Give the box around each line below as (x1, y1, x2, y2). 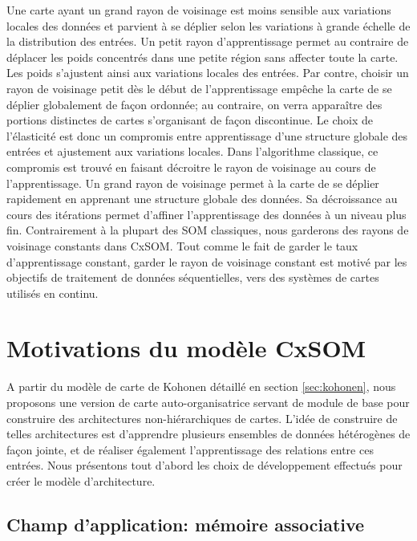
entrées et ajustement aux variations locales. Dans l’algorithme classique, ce (6, 143, 379, 160)
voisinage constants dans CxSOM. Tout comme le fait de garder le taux (6, 237, 358, 254)
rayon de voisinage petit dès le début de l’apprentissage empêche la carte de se (6, 79, 392, 96)
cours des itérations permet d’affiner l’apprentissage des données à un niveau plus (6, 205, 407, 222)
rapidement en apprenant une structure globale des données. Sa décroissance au (6, 190, 398, 207)
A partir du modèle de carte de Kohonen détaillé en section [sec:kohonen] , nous (6, 378, 396, 395)
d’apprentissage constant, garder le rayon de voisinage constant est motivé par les (6, 253, 407, 270)
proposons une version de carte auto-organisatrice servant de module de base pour (6, 394, 410, 410)
